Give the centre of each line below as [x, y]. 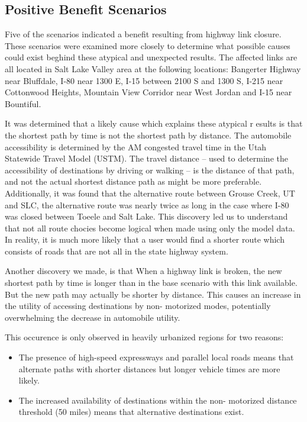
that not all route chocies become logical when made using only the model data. [150, 228]
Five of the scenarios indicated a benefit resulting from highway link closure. [143, 34]
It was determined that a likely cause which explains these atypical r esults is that [154, 123]
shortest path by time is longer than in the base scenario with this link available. [151, 283]
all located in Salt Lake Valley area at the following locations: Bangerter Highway [153, 68]
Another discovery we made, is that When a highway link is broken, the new [143, 271]
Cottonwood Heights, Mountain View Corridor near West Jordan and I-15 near [148, 92]
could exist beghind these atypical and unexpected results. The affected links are [151, 57]
